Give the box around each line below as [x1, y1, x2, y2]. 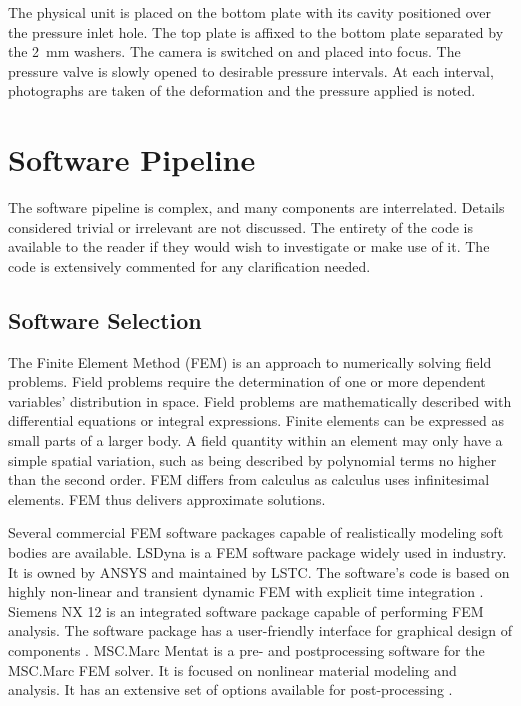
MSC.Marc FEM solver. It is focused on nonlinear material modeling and [8, 659, 457, 680]
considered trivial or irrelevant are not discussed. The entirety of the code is [8, 216, 473, 237]
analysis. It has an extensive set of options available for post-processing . [8, 679, 453, 700]
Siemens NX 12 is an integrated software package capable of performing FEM [8, 600, 484, 621]
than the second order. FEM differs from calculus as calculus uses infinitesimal [8, 469, 490, 490]
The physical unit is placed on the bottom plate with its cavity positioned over [8, 2, 491, 22]
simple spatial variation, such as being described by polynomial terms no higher [8, 449, 497, 470]
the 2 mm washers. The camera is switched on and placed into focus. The [8, 41, 461, 62]
